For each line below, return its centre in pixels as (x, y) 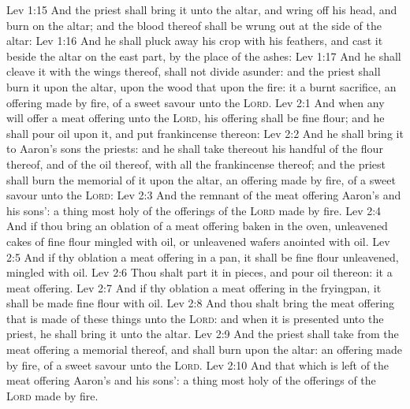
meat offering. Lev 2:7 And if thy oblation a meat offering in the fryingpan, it (194, 287)
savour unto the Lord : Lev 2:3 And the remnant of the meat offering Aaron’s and (204, 195)
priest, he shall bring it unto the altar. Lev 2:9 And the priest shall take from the (203, 334)
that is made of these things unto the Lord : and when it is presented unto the (195, 318)
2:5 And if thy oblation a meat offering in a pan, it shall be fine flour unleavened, (203, 257)
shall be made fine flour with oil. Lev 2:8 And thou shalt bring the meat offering (201, 303)
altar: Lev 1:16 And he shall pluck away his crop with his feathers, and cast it (195, 41)
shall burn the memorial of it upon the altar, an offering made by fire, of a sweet (201, 179)
